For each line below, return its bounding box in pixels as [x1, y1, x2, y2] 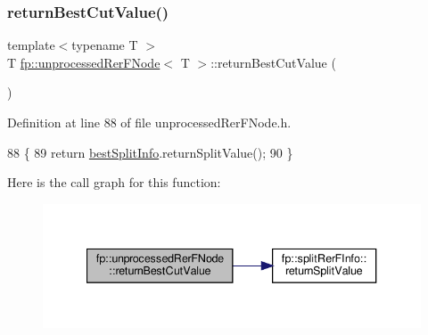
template [7, 36, 55, 54]
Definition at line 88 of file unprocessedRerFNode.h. [7, 113, 292, 131]
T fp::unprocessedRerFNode [7, 53, 160, 71]
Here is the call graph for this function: [7, 173, 221, 192]
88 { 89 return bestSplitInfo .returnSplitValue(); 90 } [7, 143, 293, 161]
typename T [71, 36, 138, 54]
